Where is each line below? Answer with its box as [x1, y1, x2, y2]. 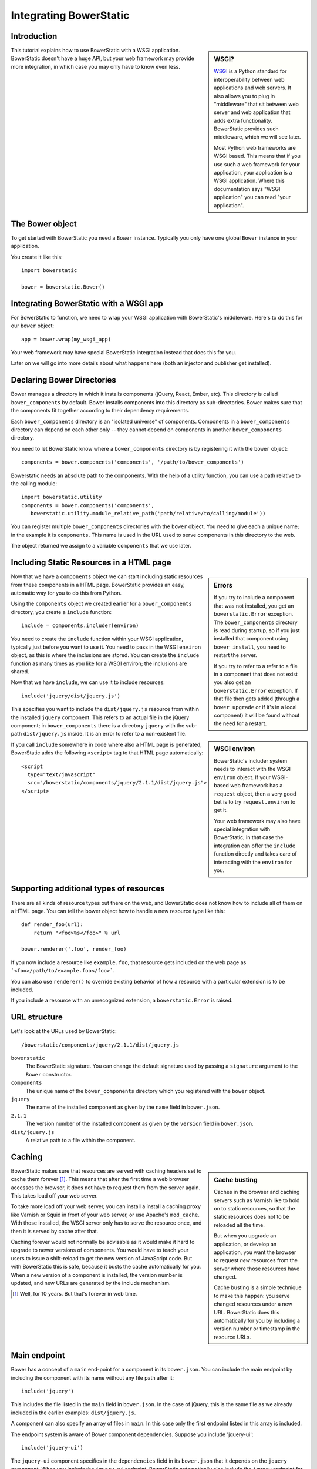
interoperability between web [214, 76, 285, 83]
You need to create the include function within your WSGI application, [11, 635, 184, 642]
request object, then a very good [214, 790, 296, 797]
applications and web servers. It [214, 84, 292, 91]
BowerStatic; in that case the [214, 834, 284, 841]
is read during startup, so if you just [214, 626, 300, 634]
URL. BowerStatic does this [214, 1309, 280, 1316]
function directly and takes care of [214, 850, 298, 857]
